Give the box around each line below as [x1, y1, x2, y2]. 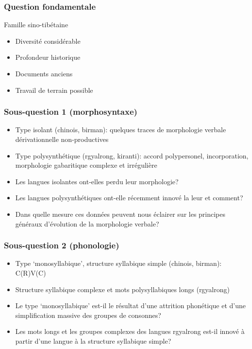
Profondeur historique [15, 52, 81, 62]
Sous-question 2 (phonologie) [4, 239, 119, 251]
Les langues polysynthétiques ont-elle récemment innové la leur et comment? [15, 192, 243, 203]
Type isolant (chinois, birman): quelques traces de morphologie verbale [15, 124, 226, 135]
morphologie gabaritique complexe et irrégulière [15, 160, 157, 170]
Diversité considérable [15, 35, 81, 46]
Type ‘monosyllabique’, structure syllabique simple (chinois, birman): [15, 258, 222, 268]
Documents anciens [15, 69, 73, 78]
